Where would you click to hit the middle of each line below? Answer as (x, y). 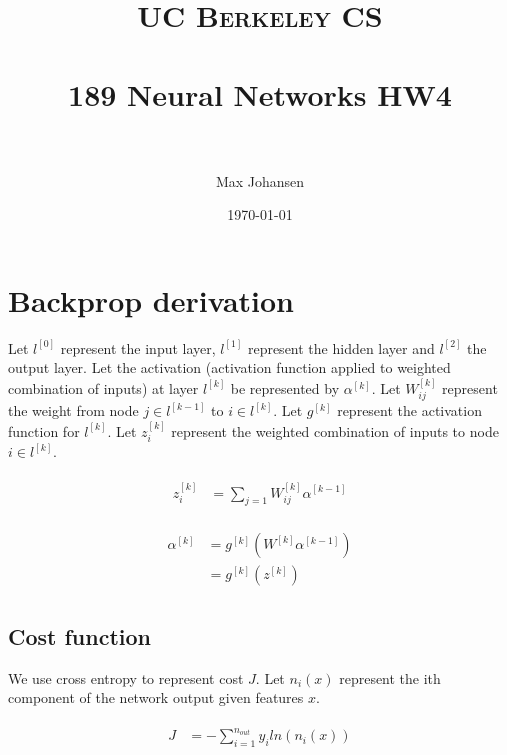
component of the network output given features (156, 697)
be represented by (285, 387)
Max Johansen (260, 180)
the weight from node (73, 410)
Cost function (80, 635)
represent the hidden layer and (341, 347)
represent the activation (409, 410)
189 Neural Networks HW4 (260, 93)
